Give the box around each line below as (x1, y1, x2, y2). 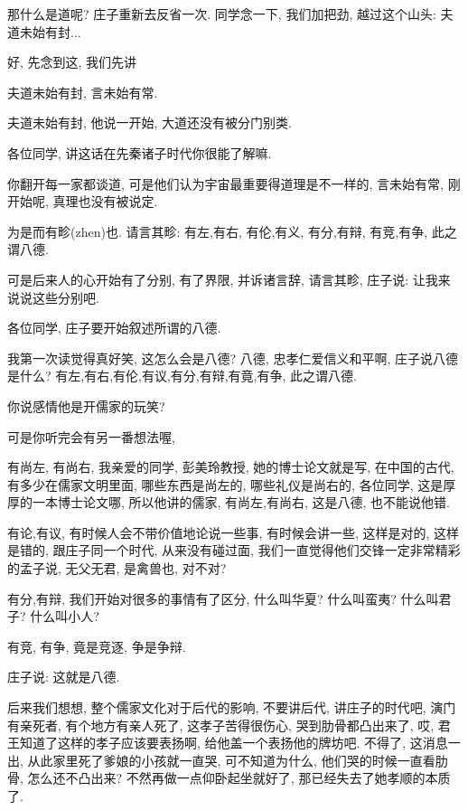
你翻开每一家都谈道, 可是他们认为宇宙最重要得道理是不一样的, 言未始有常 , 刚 (7, 174, 461, 193)
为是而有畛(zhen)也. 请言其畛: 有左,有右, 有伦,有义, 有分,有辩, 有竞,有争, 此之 (7, 221, 457, 240)
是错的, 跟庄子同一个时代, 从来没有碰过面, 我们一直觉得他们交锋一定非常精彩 (7, 541, 461, 560)
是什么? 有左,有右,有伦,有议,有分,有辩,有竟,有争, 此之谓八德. (7, 366, 357, 385)
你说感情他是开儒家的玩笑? (7, 396, 165, 415)
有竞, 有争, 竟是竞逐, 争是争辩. (7, 636, 186, 655)
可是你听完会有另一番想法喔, (7, 427, 175, 446)
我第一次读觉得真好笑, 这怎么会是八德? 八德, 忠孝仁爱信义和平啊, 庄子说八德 (7, 348, 458, 367)
